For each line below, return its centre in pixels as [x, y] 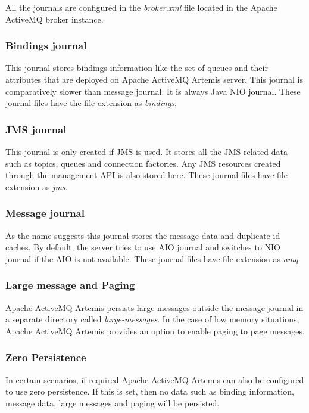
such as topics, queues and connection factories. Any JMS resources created [143, 163]
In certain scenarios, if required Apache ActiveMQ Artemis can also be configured [155, 379]
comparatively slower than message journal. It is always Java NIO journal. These [153, 91]
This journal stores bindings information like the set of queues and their [137, 68]
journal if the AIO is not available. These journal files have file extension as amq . [153, 258]
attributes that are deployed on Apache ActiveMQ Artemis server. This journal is [154, 79]
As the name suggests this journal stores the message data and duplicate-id [143, 235]
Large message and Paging [70, 285]
